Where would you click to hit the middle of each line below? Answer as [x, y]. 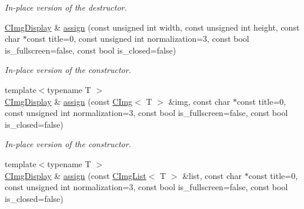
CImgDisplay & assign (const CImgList [76, 175]
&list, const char [212, 175]
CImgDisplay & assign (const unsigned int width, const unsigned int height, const [152, 27]
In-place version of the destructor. [66, 7]
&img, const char [199, 101]
